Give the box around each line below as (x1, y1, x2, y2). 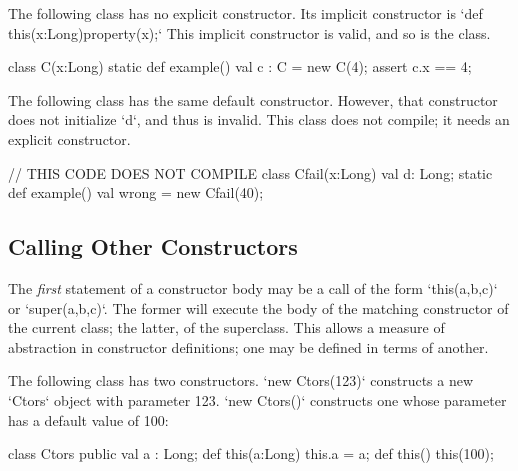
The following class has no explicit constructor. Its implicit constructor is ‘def (8, 3, 483, 23)
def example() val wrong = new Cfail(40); (8, 182, 264, 203)
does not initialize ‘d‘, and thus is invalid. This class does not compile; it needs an (8, 109, 510, 130)
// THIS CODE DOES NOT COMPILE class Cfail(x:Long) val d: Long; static (8, 162, 493, 183)
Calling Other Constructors (8, 231, 298, 262)
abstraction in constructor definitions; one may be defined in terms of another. (8, 336, 489, 357)
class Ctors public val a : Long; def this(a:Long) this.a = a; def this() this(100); (8, 443, 494, 464)
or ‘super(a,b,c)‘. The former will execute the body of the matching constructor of (8, 297, 509, 318)
